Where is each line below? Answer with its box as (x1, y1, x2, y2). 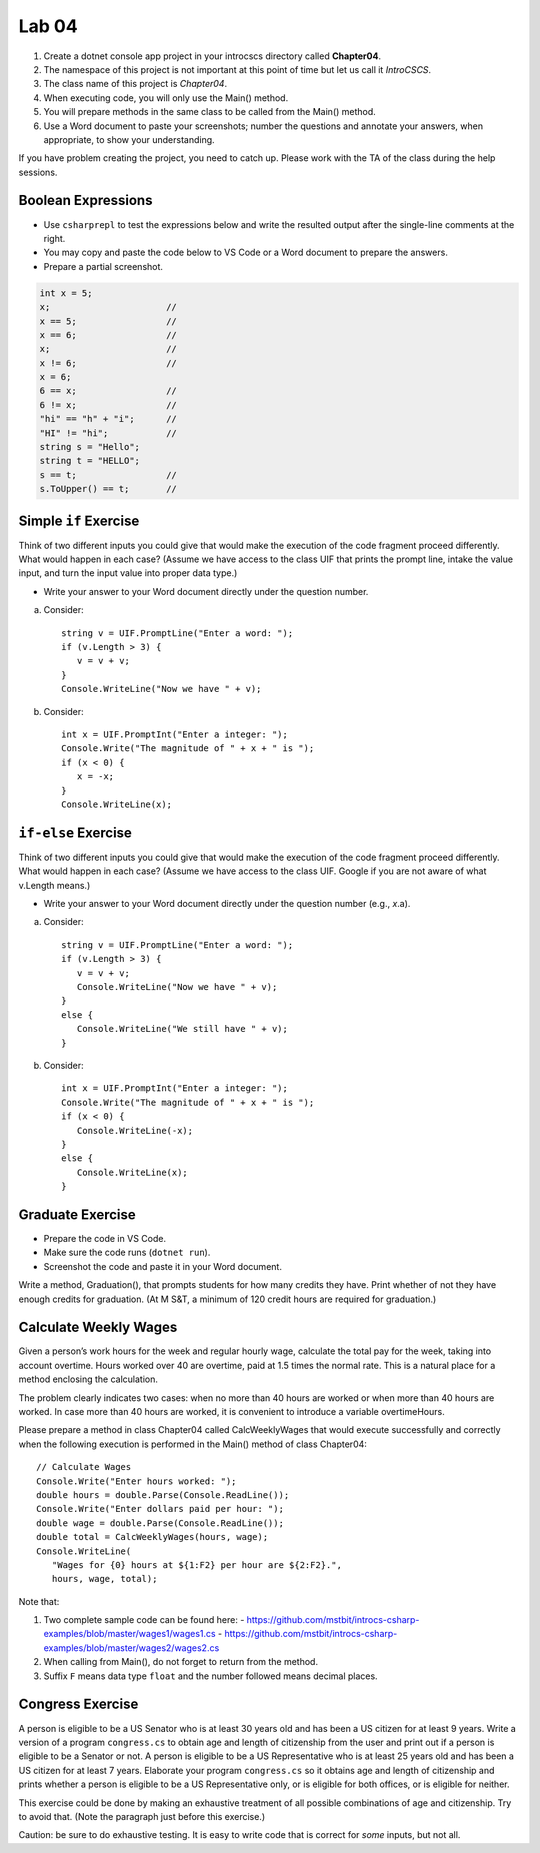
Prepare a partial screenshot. (43, 260, 164, 272)
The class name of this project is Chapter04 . (43, 78, 228, 90)
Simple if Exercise (18, 512, 140, 529)
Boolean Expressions (18, 192, 153, 209)
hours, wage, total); (51, 1573, 158, 1585)
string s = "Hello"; (39, 441, 140, 453)
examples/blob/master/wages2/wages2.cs (43, 1641, 220, 1654)
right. (43, 232, 66, 244)
